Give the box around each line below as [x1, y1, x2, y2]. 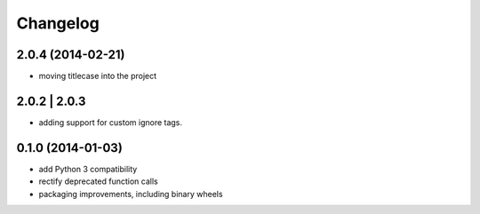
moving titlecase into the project [38, 71, 157, 82]
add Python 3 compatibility [38, 163, 138, 174]
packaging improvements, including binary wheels [38, 188, 223, 199]
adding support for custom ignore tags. [38, 116, 182, 128]
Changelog [16, 13, 100, 33]
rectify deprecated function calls [38, 176, 159, 186]
